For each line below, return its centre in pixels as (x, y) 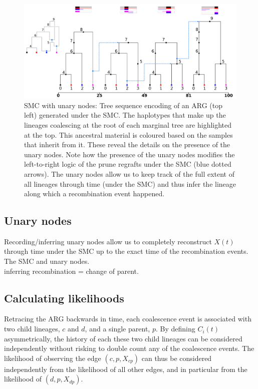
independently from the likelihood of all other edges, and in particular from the (126, 369)
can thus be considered (177, 358)
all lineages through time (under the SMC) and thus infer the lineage (130, 183)
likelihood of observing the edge (53, 358)
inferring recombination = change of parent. (71, 271)
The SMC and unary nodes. (47, 261)
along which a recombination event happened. (94, 193)
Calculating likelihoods (64, 298)
